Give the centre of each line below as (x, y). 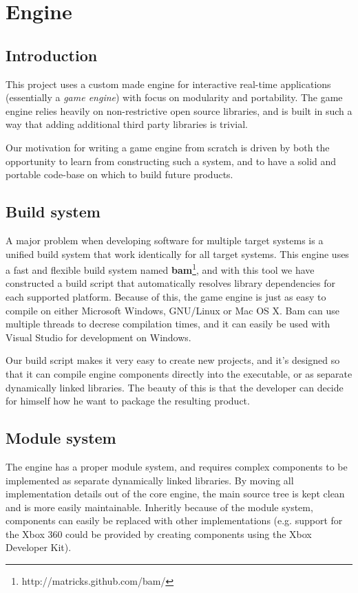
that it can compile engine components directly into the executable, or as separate (179, 373)
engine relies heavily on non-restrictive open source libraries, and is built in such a (179, 110)
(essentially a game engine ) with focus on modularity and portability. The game (174, 97)
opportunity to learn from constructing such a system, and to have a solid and (171, 161)
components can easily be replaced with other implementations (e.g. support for (174, 520)
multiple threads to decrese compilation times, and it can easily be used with (168, 324)
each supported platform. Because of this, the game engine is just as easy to (166, 296)
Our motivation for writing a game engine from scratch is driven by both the (168, 147)
